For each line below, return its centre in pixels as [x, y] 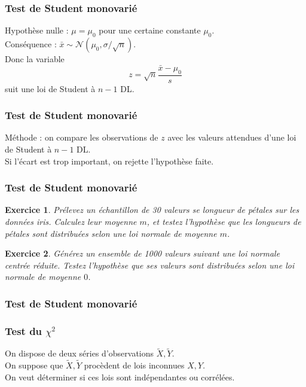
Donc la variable [35, 59]
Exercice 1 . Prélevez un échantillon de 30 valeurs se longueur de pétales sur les [152, 210]
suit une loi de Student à [50, 88]
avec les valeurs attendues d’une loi [232, 137]
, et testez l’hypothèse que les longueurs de [224, 222]
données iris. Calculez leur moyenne [71, 222]
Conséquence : [31, 44]
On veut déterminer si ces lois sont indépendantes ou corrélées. [120, 377]
